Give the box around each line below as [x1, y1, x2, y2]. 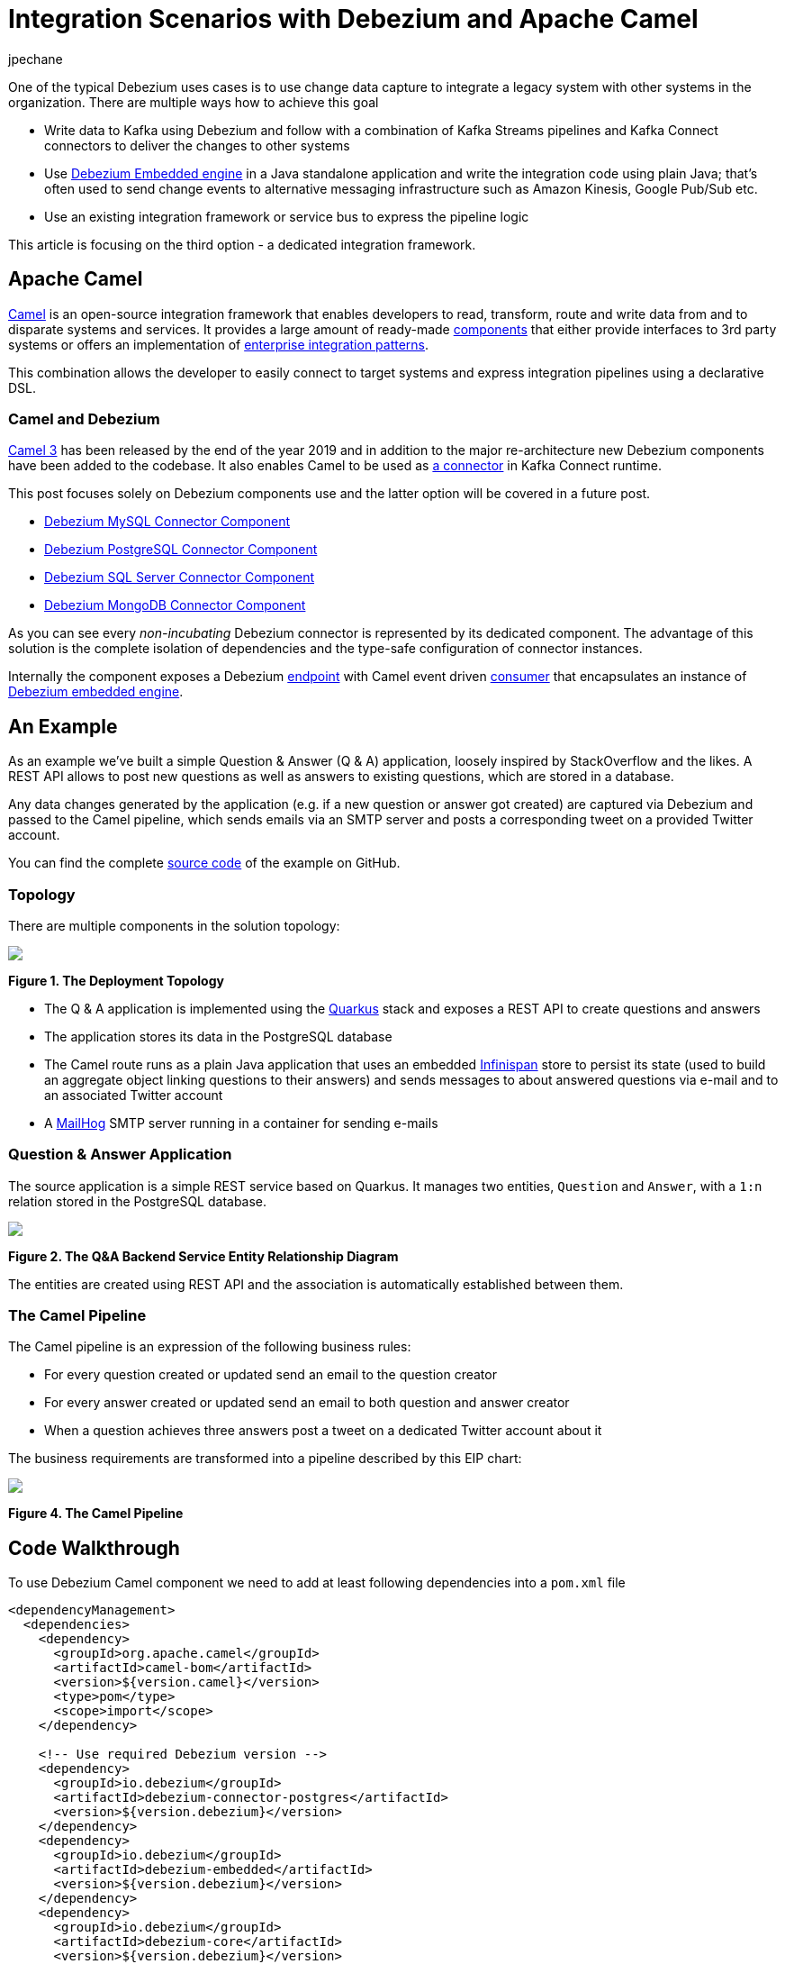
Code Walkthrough [8, 1536, 180, 1559]
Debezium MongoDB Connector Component [44, 597, 306, 614]
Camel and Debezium [8, 409, 160, 428]
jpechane [8, 50, 63, 67]
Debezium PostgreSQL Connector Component [44, 541, 318, 558]
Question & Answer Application [8, 1145, 232, 1164]
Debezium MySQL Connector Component [44, 514, 291, 530]
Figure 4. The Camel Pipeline [8, 1505, 184, 1522]
